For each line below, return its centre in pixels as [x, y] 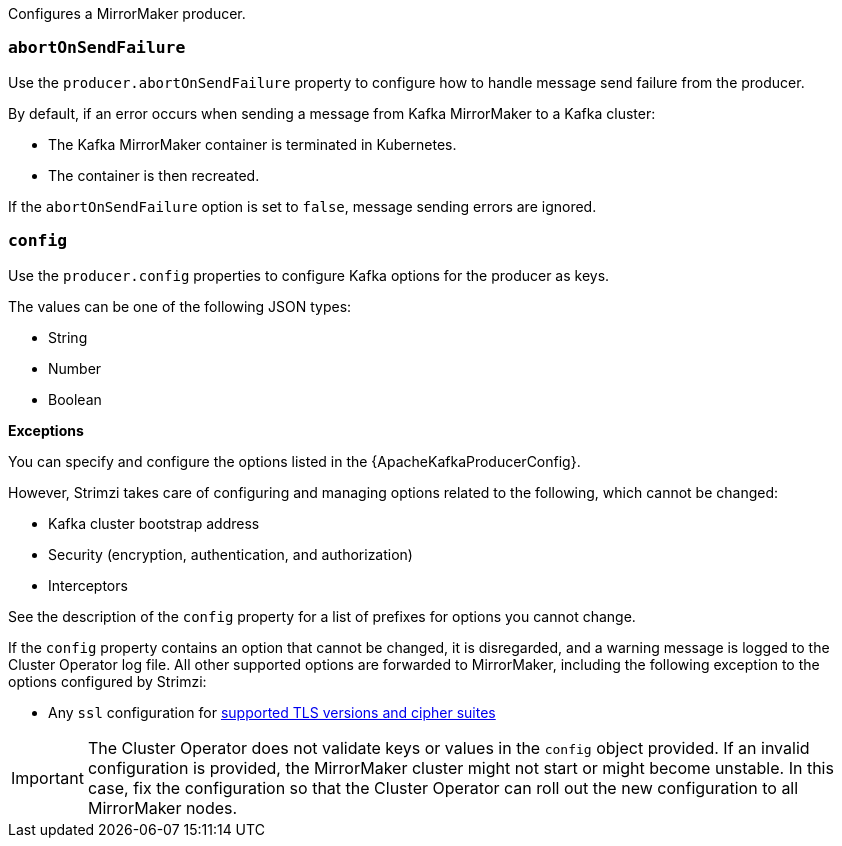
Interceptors [88, 585]
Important [47, 777]
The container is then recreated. [154, 175]
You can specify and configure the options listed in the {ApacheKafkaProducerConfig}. [294, 461]
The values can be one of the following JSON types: [180, 306]
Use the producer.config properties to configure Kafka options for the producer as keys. [309, 275]
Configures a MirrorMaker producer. [127, 13]
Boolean [75, 399]
